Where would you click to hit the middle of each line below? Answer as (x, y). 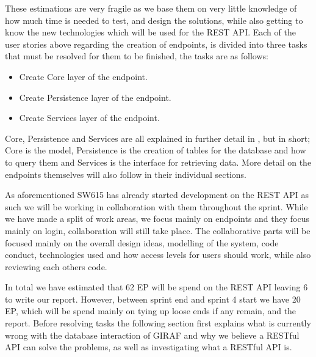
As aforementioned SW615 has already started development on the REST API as (157, 195)
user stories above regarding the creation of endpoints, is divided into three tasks (156, 44)
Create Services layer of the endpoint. (89, 118)
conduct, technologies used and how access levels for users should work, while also (158, 255)
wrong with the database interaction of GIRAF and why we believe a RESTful (152, 335)
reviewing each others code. (56, 266)
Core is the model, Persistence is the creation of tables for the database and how (156, 150)
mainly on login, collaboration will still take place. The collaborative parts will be (158, 230)
